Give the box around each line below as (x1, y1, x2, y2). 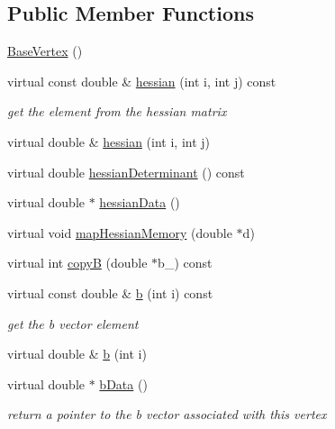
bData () (99, 374, 148, 393)
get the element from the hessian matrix (7, 102, 227, 121)
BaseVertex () (7, 41, 83, 60)
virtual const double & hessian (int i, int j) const (7, 71, 276, 90)
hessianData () (99, 193, 180, 212)
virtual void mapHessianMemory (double (7, 223, 232, 242)
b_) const (158, 253, 213, 272)
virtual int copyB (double (7, 253, 148, 272)
